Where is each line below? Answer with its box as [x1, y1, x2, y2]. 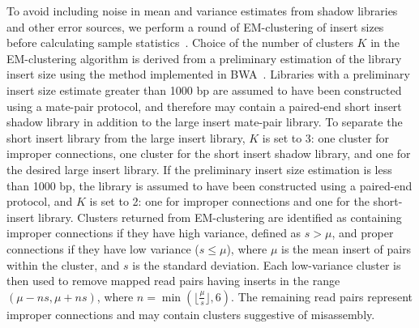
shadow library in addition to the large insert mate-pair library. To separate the [6, 113, 403, 130]
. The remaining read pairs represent [231, 288, 413, 305]
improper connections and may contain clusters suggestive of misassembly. [6, 305, 375, 322]
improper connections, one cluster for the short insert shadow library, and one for [6, 145, 411, 162]
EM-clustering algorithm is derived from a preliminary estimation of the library [6, 49, 402, 66]
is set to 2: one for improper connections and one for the [89, 193, 370, 210]
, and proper [331, 224, 394, 241]
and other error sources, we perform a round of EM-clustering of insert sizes [6, 18, 384, 35]
